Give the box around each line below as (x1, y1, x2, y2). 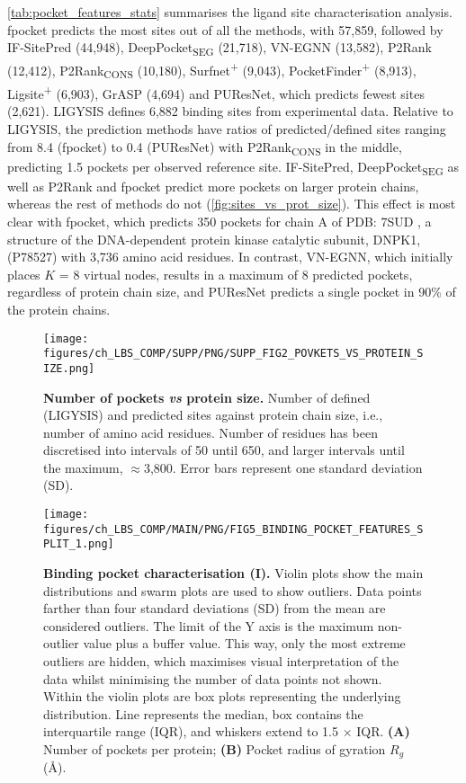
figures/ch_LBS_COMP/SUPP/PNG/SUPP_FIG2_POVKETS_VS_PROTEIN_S (43, 347, 424, 360)
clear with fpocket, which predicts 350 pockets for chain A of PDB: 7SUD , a (7, 211, 432, 230)
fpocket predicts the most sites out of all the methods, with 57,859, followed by (7, 20, 444, 39)
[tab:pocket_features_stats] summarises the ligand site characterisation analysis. (7, 3, 453, 21)
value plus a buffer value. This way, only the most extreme (83, 634, 406, 653)
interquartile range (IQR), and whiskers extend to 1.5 (43, 722, 338, 741)
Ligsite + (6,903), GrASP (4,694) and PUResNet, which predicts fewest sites (7, 82, 425, 102)
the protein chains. (7, 299, 111, 318)
